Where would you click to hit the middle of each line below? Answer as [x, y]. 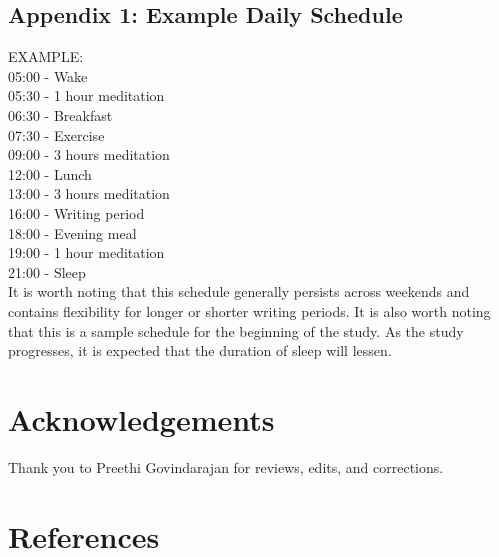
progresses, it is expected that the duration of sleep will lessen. [200, 350]
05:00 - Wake [48, 75]
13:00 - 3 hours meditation [89, 193]
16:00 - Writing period [76, 212]
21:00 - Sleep [47, 271]
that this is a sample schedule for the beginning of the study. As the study [236, 330]
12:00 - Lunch [50, 173]
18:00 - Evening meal [72, 232]
